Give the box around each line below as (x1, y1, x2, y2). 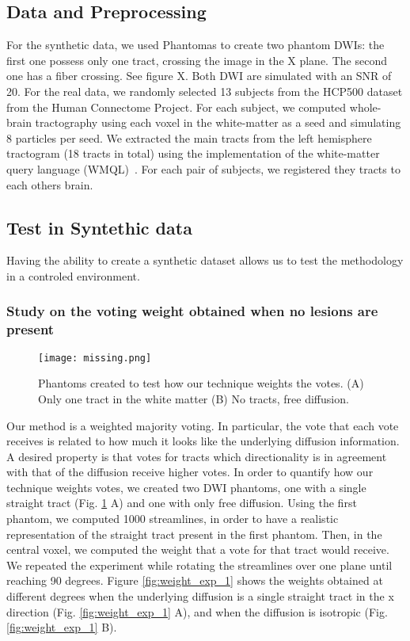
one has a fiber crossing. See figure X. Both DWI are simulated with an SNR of (6, 67, 392, 84)
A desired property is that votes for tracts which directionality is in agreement (6, 448, 387, 464)
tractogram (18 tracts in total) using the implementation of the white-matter (6, 145, 380, 162)
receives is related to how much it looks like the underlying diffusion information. (6, 433, 400, 449)
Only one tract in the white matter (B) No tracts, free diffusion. (38, 390, 349, 406)
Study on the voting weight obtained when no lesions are (6, 301, 378, 321)
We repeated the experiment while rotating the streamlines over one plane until (6, 556, 393, 573)
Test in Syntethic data (6, 215, 192, 239)
